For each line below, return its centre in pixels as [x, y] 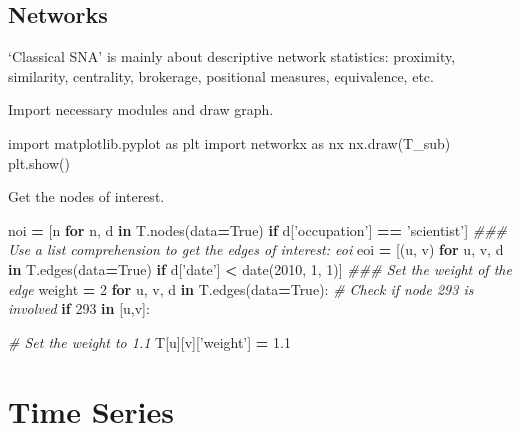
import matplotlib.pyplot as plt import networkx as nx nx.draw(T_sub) [229, 142]
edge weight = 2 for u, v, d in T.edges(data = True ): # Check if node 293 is [241, 288]
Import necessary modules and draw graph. [141, 109]
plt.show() [39, 162]
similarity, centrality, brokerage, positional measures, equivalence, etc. [221, 75]
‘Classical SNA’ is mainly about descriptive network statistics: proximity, [232, 56]
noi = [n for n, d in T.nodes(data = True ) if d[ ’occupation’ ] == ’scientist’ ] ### [258, 229]
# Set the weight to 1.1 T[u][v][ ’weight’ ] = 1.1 [149, 341]
